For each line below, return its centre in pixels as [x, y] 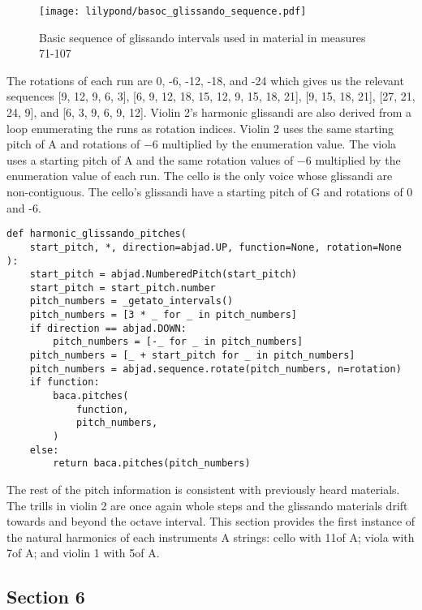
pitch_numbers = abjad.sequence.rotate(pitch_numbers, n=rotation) [215, 369]
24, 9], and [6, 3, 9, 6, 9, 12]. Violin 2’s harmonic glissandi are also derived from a [209, 112]
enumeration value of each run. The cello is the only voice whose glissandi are [200, 176]
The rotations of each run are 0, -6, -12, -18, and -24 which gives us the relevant [205, 80]
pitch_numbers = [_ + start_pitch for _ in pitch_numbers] [192, 356]
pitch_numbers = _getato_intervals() [131, 301]
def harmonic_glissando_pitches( [97, 234]
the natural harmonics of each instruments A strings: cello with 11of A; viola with [211, 537]
